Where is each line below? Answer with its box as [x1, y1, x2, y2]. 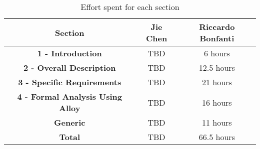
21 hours [201, 76, 232, 88]
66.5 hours [198, 131, 235, 143]
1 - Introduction [37, 47, 102, 59]
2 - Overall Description [23, 62, 116, 73]
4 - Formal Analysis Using [17, 91, 122, 102]
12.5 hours [198, 62, 235, 73]
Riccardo [199, 21, 235, 32]
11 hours [201, 117, 232, 128]
